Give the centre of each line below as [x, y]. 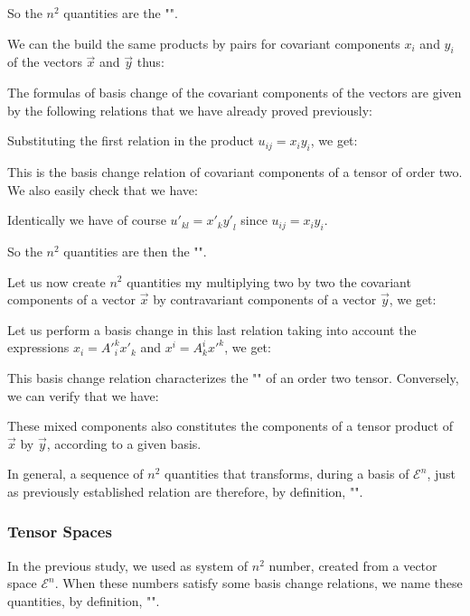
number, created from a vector [353, 565]
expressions [38, 347]
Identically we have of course [87, 220]
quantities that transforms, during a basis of [287, 474]
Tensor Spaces [60, 532]
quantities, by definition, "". [84, 600]
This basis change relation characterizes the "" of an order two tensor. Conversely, [233, 377]
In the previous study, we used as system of [128, 565]
